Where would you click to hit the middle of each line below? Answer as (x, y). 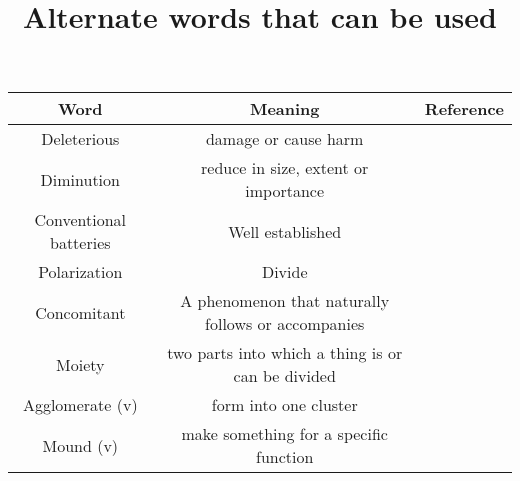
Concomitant (80, 312)
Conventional (80, 220)
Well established (285, 231)
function (285, 457)
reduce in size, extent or (285, 168)
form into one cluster (284, 405)
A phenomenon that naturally (285, 301)
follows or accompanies (285, 324)
